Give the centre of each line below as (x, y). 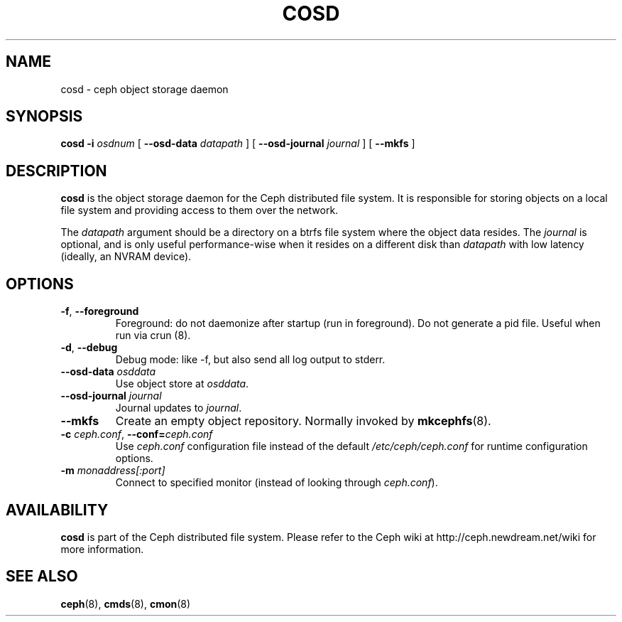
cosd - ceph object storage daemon (144, 89)
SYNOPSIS (44, 117)
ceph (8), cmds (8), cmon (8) (126, 604)
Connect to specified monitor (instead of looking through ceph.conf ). (277, 483)
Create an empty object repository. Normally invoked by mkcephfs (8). (303, 421)
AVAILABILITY (57, 510)
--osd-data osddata (108, 372)
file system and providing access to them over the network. (200, 210)
